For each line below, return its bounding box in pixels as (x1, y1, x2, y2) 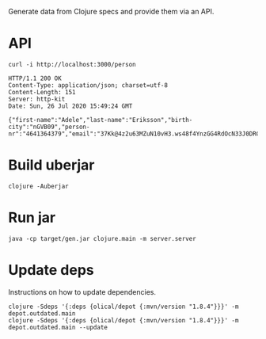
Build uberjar (8, 156, 95, 174)
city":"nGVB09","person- (8, 123, 90, 131)
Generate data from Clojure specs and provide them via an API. (8, 7, 215, 16)
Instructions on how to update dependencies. (8, 287, 157, 296)
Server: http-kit (8, 95, 66, 103)
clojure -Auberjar (8, 182, 69, 190)
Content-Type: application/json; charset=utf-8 (8, 81, 169, 90)
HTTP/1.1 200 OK (8, 74, 62, 82)
